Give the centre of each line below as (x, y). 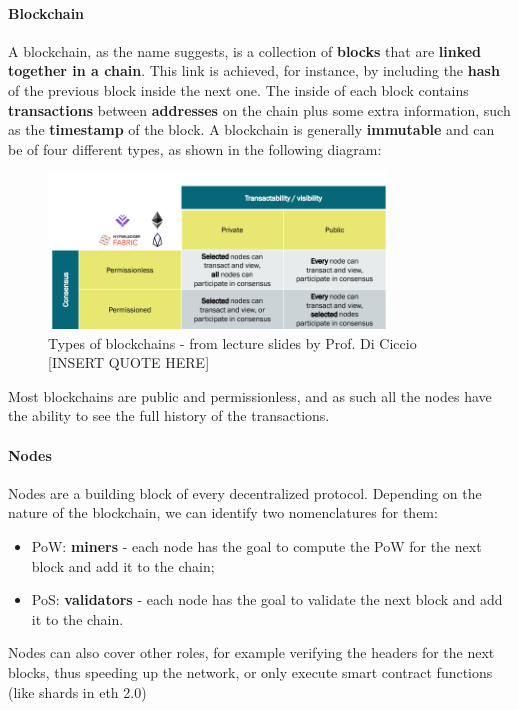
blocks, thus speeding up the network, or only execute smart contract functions (250, 672)
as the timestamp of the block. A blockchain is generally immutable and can (251, 129)
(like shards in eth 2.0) (77, 691)
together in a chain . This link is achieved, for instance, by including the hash (254, 70)
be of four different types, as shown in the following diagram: (195, 148)
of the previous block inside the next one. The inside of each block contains (238, 89)
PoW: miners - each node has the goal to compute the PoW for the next (256, 546)
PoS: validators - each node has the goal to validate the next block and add (267, 599)
